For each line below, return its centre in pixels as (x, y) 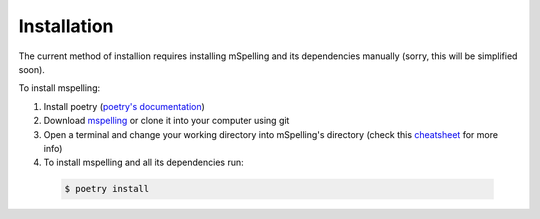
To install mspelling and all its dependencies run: (143, 162)
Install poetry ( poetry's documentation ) (124, 106)
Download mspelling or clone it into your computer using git (166, 121)
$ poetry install (107, 189)
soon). (31, 69)
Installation (66, 26)
